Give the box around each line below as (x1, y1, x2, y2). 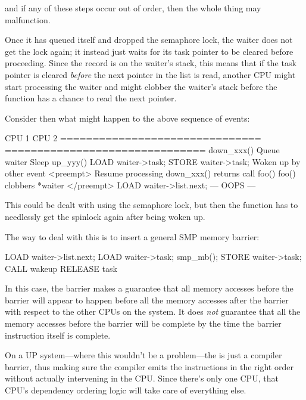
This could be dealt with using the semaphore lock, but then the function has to (5, 199, 298, 211)
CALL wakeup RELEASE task (5, 262, 117, 274)
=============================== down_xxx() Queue (5, 143, 280, 156)
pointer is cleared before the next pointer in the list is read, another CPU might (5, 68, 296, 80)
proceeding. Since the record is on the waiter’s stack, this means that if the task (5, 57, 296, 69)
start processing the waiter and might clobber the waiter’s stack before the (5, 80, 277, 92)
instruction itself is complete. (5, 328, 111, 341)
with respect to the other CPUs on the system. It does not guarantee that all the (5, 305, 301, 318)
